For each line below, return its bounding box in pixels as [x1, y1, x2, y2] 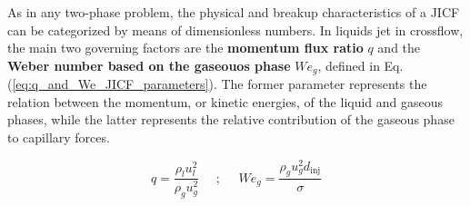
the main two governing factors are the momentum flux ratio [7, 38, 364, 57]
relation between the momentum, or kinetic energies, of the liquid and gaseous [7, 92, 444, 111]
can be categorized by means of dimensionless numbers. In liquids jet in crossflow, [7, 20, 464, 39]
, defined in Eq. [317, 55, 404, 74]
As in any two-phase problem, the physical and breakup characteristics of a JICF [7, 3, 460, 21]
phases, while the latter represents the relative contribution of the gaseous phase [7, 110, 455, 129]
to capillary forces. [7, 128, 110, 147]
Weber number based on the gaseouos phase [7, 55, 291, 74]
